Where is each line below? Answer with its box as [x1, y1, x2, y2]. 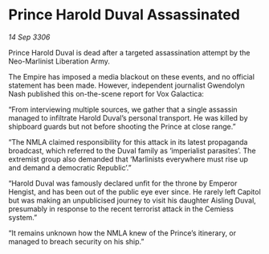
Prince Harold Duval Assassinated [8, 6, 241, 24]
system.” [8, 212, 38, 222]
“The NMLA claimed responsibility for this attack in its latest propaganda [8, 137, 248, 146]
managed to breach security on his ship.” [8, 236, 145, 246]
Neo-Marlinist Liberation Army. [8, 56, 111, 66]
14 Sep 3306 [8, 32, 51, 42]
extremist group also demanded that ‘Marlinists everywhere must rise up [8, 154, 249, 164]
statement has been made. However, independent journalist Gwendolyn [8, 80, 245, 90]
